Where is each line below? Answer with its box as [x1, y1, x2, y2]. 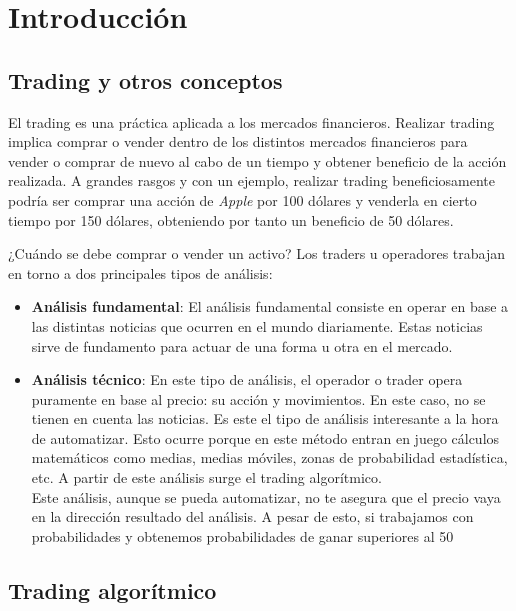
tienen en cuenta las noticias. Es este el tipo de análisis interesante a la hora [31, 408, 499, 429]
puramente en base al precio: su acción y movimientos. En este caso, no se [31, 388, 486, 409]
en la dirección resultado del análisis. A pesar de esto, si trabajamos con [31, 506, 474, 527]
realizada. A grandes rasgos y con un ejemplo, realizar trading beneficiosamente [8, 170, 496, 191]
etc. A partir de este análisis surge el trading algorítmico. [31, 467, 382, 488]
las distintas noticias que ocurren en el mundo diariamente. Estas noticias [31, 315, 483, 336]
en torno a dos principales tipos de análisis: [8, 262, 273, 283]
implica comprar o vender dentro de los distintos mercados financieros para [8, 131, 468, 152]
